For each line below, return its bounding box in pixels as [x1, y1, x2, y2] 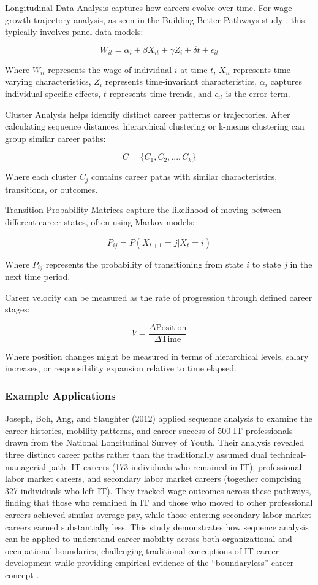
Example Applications [5, 387, 116, 403]
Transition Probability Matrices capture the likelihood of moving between [5, 203, 281, 216]
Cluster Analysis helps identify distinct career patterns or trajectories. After [5, 107, 290, 120]
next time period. [5, 270, 70, 283]
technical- [270, 448, 306, 461]
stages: [5, 303, 30, 316]
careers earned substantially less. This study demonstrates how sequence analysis [5, 520, 309, 533]
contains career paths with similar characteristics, [91, 170, 278, 183]
